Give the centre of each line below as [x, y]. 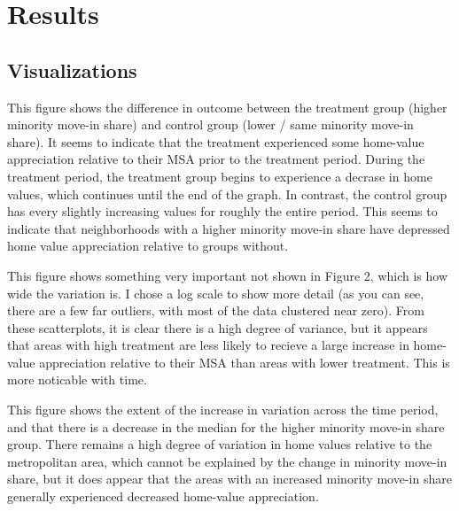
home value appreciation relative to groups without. [148, 246]
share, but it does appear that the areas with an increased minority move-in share [229, 479]
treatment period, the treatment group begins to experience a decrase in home [220, 176]
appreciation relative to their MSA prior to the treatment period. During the [216, 159]
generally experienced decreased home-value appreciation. [163, 496]
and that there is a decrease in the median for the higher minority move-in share [226, 426]
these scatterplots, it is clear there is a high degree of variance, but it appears [218, 327]
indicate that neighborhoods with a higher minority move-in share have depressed [229, 228]
